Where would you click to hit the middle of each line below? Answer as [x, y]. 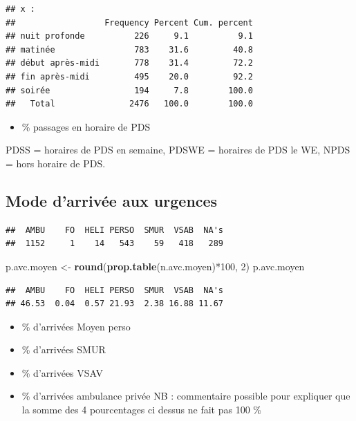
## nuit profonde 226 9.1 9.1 [129, 36]
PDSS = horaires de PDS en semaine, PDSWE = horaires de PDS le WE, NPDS [178, 150]
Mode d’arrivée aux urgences [112, 200]
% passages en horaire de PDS [86, 126]
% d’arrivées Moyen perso [76, 326]
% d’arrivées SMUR [64, 349]
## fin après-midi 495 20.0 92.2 [129, 76]
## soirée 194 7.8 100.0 [129, 90]
